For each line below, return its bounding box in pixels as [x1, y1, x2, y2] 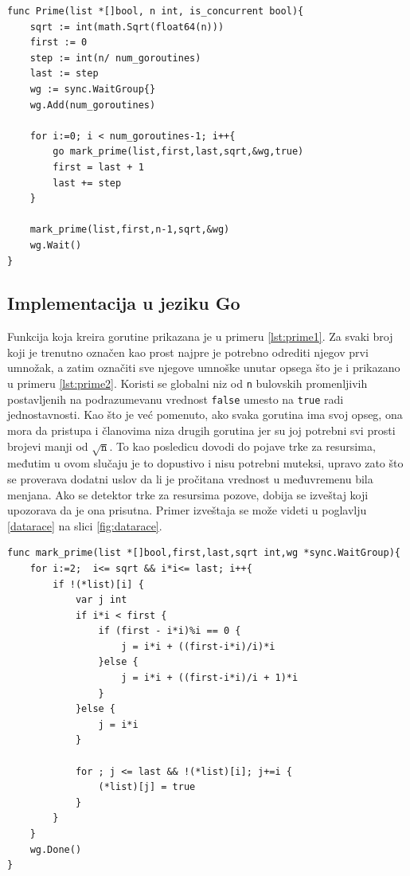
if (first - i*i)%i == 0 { [98, 625, 241, 637]
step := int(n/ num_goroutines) [29, 52, 201, 64]
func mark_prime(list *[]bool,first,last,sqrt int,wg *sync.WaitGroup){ [7, 547, 400, 559]
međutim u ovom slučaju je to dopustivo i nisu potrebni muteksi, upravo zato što [7, 455, 404, 471]
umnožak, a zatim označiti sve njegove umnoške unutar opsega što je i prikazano [7, 359, 400, 376]
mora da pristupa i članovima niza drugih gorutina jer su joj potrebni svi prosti [7, 421, 396, 438]
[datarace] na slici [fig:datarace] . [7, 517, 162, 534]
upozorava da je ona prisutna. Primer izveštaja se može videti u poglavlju [7, 502, 367, 518]
